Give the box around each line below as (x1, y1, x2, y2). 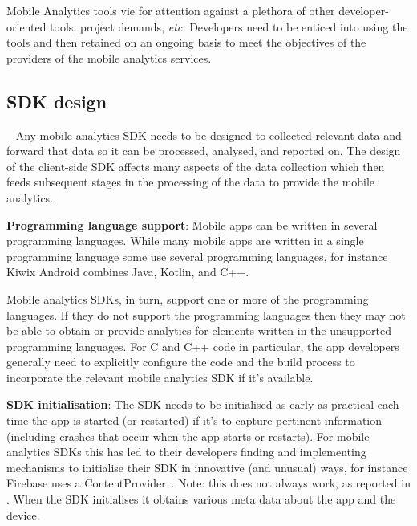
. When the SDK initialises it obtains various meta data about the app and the (6, 491, 396, 508)
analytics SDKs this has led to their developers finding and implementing (6, 443, 366, 460)
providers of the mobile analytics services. (6, 49, 212, 66)
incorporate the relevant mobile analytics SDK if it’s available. (6, 369, 314, 385)
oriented (6, 18, 47, 35)
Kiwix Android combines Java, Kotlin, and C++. (6, 263, 249, 280)
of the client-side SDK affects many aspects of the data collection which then (6, 157, 385, 174)
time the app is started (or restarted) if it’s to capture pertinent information (6, 412, 383, 429)
